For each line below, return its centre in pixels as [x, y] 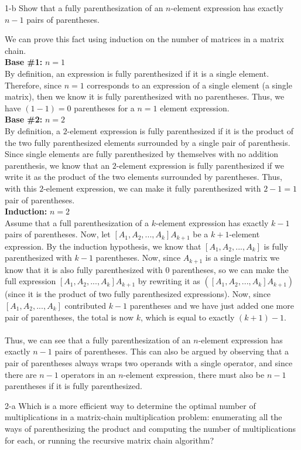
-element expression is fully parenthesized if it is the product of [180, 130]
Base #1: [24, 62]
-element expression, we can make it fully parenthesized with [152, 188]
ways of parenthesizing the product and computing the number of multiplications [150, 428]
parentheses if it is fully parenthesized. [73, 386]
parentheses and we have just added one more [212, 305]
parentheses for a [104, 108]
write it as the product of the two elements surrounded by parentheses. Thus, [143, 177]
